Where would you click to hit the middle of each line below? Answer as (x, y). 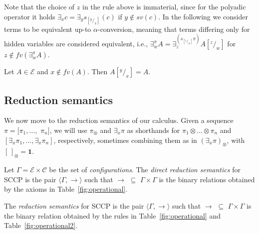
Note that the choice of (39, 6)
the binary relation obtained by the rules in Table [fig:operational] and (112, 215)
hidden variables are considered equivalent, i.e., (76, 44)
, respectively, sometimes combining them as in (125, 140)
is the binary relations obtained (207, 179)
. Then (97, 71)
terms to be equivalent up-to (48, 29)
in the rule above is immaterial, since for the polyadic (164, 6)
